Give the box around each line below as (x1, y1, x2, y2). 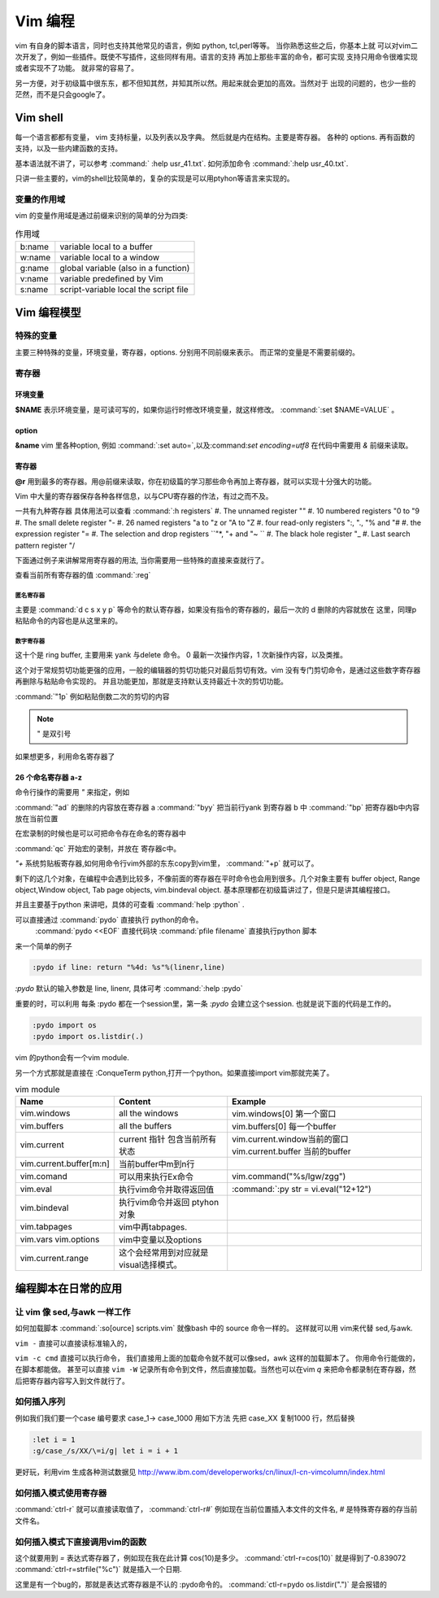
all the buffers (119, 1120, 172, 1132)
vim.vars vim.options (20, 1233, 100, 1245)
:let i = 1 (32, 1434, 76, 1444)
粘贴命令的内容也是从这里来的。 (15, 616, 122, 626)
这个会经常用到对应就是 (119, 1247, 209, 1259)
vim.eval (20, 1184, 53, 1195)
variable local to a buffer (59, 241, 154, 252)
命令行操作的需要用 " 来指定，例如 (15, 788, 130, 797)
